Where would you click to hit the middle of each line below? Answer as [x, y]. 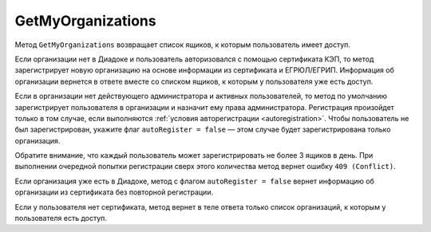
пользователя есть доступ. [61, 218]
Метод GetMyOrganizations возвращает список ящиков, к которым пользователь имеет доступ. [183, 45]
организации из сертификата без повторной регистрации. [114, 192]
